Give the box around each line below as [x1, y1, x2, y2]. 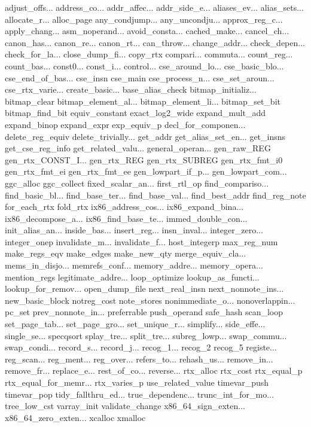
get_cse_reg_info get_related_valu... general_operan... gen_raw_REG [5, 142, 271, 154]
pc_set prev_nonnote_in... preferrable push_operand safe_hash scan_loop [5, 306, 283, 318]
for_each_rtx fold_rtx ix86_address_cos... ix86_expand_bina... [5, 200, 244, 213]
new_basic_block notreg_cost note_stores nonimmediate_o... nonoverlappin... [5, 294, 295, 306]
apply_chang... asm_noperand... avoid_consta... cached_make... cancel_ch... [5, 25, 289, 37]
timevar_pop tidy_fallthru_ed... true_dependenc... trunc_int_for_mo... [5, 388, 274, 400]
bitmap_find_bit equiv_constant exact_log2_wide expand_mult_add [5, 106, 266, 119]
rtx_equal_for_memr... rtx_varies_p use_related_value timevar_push [5, 376, 269, 388]
